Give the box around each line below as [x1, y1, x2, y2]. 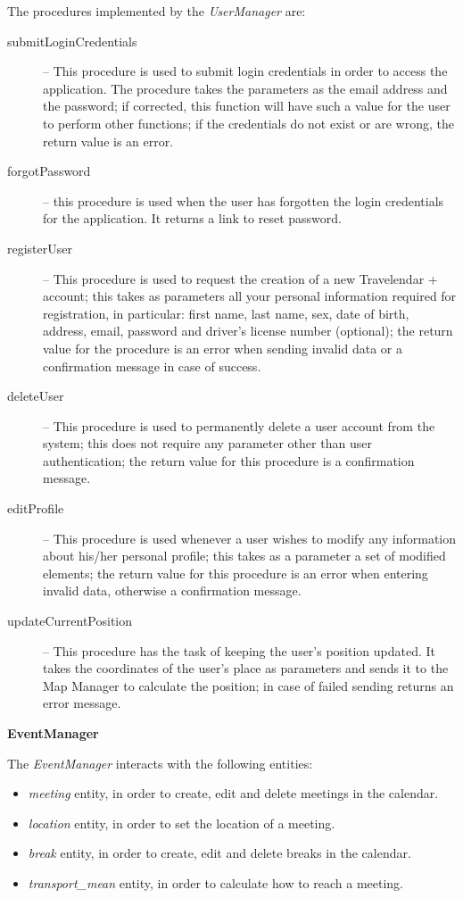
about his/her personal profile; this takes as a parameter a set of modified [43, 546, 446, 565]
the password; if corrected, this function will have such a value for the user [43, 96, 451, 115]
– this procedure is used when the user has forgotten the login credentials [43, 191, 444, 210]
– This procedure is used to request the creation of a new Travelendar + [43, 269, 438, 287]
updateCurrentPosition [7, 611, 132, 630]
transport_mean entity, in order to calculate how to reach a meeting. [28, 873, 404, 892]
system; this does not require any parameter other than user [43, 434, 372, 453]
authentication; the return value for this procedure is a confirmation [43, 451, 415, 470]
